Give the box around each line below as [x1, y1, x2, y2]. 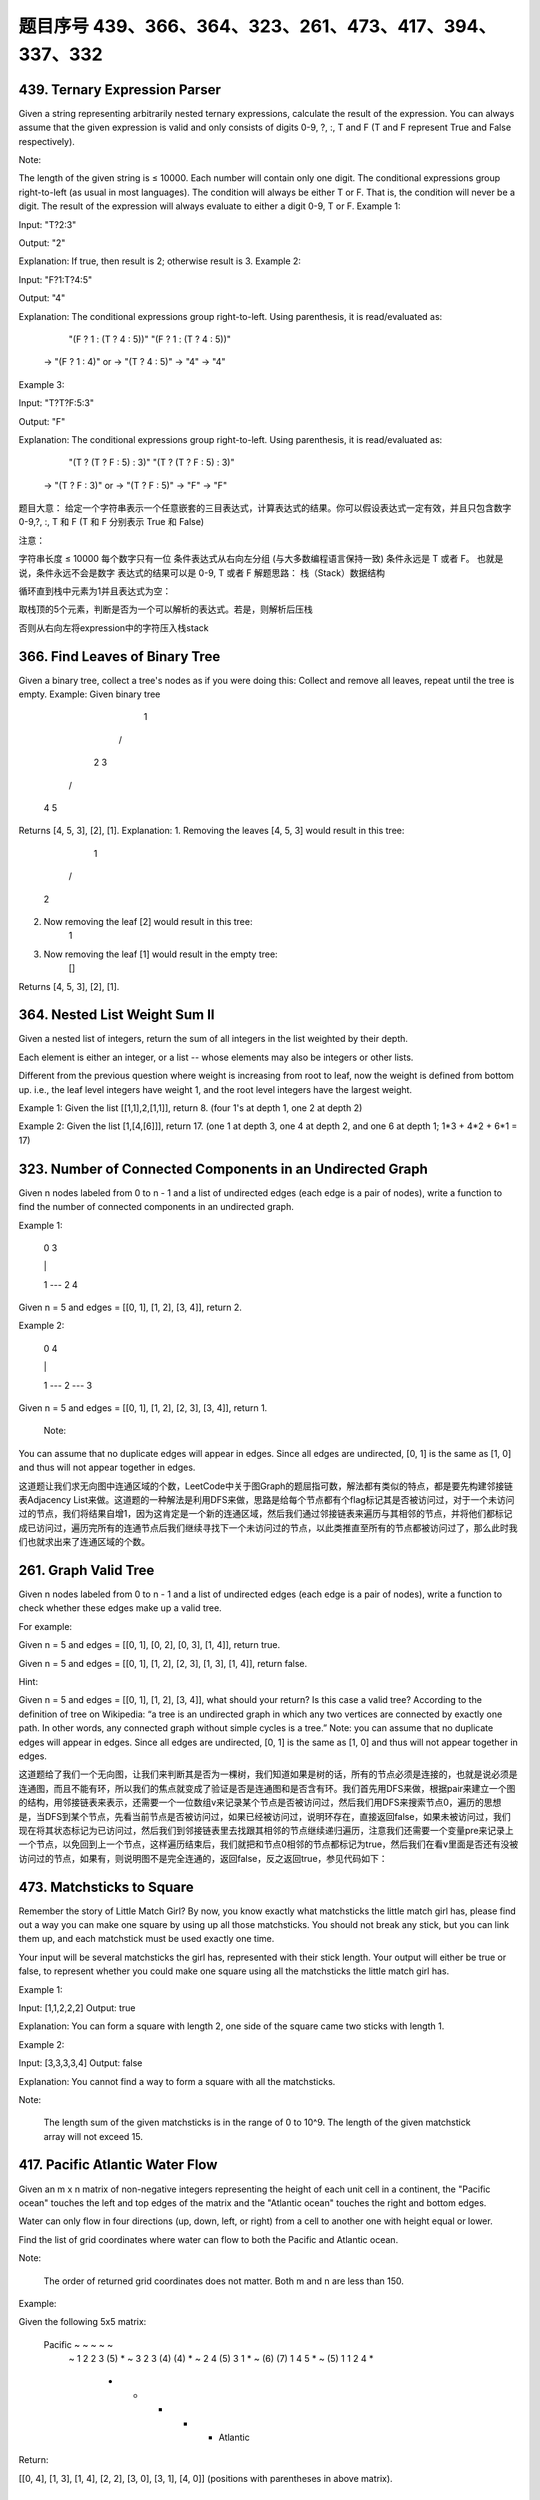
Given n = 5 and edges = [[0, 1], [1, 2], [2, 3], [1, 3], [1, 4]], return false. [18, 1657, 308, 1669]
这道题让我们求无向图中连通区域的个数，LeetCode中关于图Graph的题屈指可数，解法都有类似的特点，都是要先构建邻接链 [18, 1480, 514, 1492]
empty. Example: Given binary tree [18, 688, 161, 700]
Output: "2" [18, 236, 66, 249]
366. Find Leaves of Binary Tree [18, 648, 221, 665]
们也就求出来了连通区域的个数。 [18, 1536, 150, 1548]
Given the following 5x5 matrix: [18, 2316, 147, 2328]
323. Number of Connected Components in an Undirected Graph [18, 1160, 429, 1177]
